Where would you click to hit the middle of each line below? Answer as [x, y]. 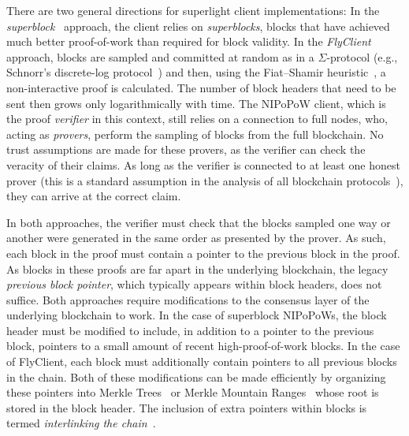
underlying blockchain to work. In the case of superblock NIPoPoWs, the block [197, 315]
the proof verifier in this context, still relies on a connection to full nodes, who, [197, 119]
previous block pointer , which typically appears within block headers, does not [194, 284]
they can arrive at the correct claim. [94, 196]
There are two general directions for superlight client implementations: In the [193, 10]
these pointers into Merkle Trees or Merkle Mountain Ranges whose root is [193, 392]
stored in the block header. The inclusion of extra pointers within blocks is [187, 407]
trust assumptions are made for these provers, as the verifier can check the [186, 149]
